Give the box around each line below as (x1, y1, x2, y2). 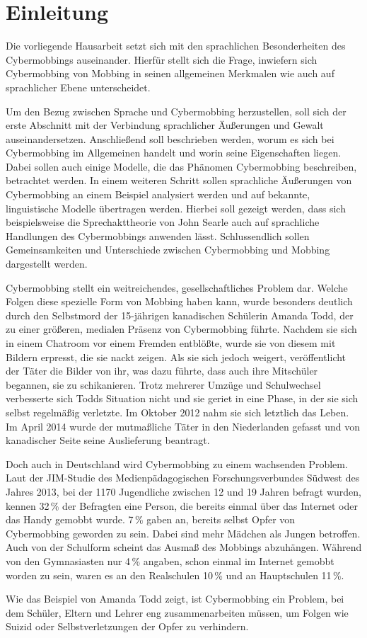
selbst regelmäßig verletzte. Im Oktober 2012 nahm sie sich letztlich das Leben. (6, 404, 349, 419)
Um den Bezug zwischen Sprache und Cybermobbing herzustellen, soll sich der (6, 103, 346, 118)
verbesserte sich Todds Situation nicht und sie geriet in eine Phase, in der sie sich (6, 391, 359, 406)
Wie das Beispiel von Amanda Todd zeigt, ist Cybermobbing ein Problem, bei (6, 591, 344, 606)
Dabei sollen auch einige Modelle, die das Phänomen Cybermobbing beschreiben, (6, 159, 357, 173)
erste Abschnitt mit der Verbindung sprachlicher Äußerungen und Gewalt (6, 118, 324, 132)
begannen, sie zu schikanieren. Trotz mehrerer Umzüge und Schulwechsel (6, 377, 321, 392)
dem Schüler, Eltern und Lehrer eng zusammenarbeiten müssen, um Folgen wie (6, 605, 349, 620)
